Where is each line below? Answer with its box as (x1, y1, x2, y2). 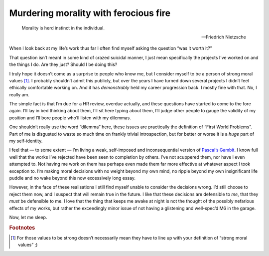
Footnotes (9, 224, 35, 231)
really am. (9, 91, 30, 97)
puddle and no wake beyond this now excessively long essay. (9, 175, 136, 181)
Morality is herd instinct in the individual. (21, 25, 105, 31)
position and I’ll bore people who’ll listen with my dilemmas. (9, 115, 132, 121)
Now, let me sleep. (9, 214, 47, 220)
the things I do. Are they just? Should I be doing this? (9, 61, 118, 67)
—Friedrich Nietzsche (201, 34, 246, 40)
